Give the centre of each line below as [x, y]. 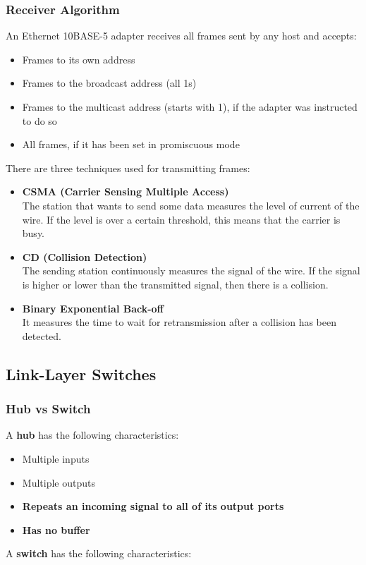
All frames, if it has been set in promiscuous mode [131, 144]
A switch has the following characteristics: [99, 553]
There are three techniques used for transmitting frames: [128, 168]
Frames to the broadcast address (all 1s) [109, 83]
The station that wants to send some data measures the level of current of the [191, 205]
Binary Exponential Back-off [93, 308]
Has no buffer [56, 529]
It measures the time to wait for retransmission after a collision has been [179, 322]
